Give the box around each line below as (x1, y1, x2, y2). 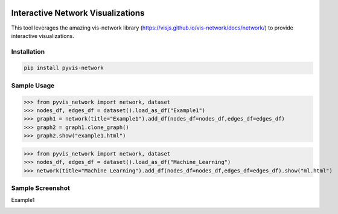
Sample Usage (11, 81, 55, 90)
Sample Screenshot (11, 184, 71, 192)
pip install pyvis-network (24, 65, 104, 72)
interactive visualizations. (11, 32, 75, 39)
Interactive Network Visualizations (11, 8, 145, 18)
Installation (11, 47, 45, 55)
